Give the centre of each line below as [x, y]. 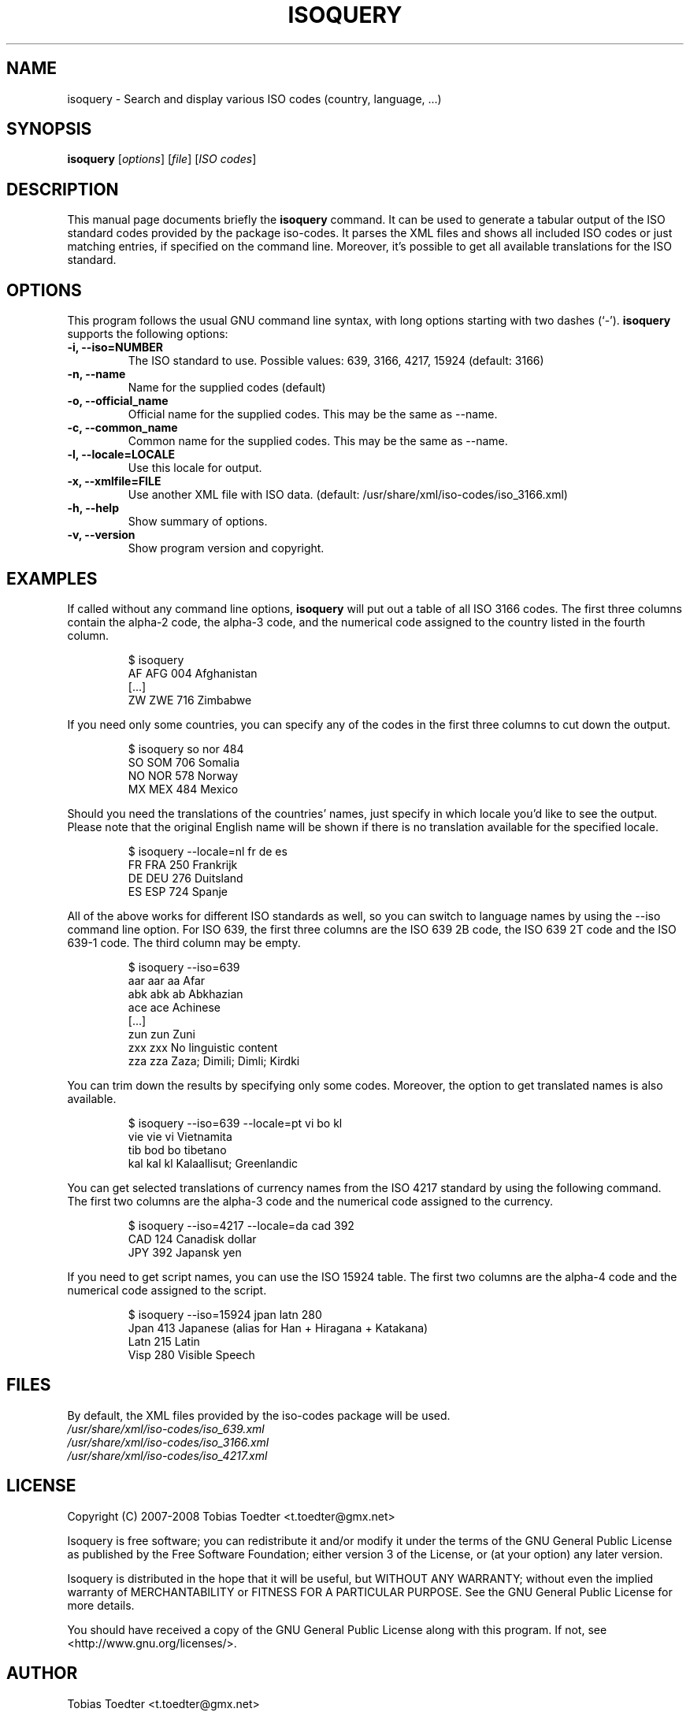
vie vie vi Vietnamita [180, 1136]
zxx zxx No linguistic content [203, 1047]
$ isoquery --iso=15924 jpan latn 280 [225, 1314]
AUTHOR [42, 1673]
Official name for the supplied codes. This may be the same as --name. [313, 414]
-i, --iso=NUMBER [115, 347]
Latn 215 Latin [164, 1341]
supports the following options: [148, 334]
